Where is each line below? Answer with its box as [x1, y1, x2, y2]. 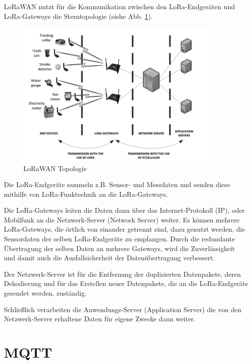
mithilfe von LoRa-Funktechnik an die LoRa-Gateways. [4, 189, 168, 199]
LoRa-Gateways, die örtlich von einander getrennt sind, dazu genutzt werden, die [4, 224, 245, 234]
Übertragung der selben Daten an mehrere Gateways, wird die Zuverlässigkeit [4, 243, 235, 253]
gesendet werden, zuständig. [4, 288, 87, 298]
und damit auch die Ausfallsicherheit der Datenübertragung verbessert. [4, 253, 215, 263]
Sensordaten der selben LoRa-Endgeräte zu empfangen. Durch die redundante [4, 234, 235, 244]
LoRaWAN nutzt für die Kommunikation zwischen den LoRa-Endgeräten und [4, 1, 235, 11]
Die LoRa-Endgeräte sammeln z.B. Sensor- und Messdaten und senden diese [4, 179, 230, 190]
